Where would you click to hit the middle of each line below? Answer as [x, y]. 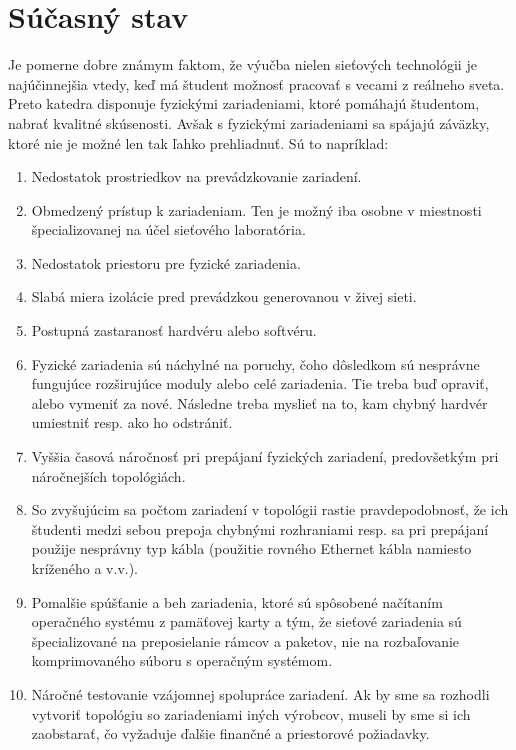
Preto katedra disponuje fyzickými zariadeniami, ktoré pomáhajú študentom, [244, 103]
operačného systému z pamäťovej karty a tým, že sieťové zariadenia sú [246, 621]
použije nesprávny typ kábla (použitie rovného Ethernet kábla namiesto [251, 548]
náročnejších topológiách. [108, 475]
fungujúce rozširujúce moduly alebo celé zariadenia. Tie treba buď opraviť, [260, 383]
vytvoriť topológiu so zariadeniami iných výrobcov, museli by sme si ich [251, 713]
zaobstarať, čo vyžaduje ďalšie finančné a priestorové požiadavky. [230, 733]
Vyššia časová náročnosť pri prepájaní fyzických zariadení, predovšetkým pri [265, 456]
